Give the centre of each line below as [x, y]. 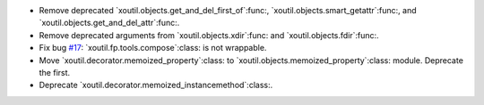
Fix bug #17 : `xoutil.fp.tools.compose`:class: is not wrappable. [153, 48]
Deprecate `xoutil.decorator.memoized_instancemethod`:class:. [156, 85]
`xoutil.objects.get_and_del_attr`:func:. [109, 23]
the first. [55, 72]
